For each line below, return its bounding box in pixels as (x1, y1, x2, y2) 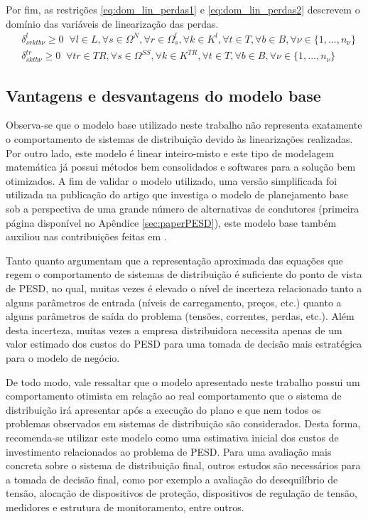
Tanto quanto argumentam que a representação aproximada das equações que (6, 252, 343, 267)
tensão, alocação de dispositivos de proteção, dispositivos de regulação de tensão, (6, 486, 357, 501)
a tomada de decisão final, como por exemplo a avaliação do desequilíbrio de (6, 471, 338, 486)
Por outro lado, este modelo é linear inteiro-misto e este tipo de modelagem (6, 145, 335, 160)
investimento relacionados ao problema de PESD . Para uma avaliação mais (6, 444, 332, 459)
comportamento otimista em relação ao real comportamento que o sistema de (6, 388, 342, 403)
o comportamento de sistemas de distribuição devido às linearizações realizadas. (6, 132, 353, 146)
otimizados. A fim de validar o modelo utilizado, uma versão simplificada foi (6, 173, 337, 188)
